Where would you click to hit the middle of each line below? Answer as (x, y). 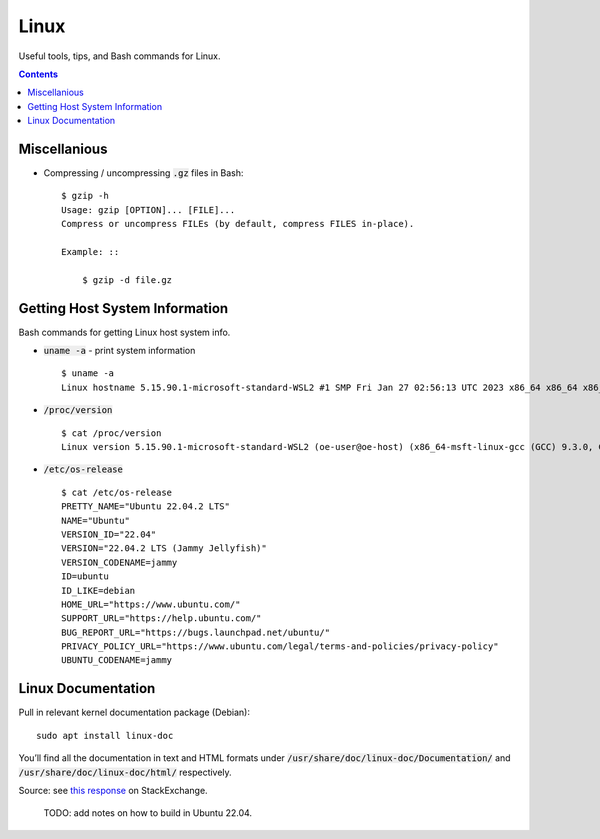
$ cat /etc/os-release (117, 492)
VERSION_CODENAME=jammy (119, 562)
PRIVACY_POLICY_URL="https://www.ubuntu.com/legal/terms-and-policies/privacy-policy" (280, 646)
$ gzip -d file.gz (127, 279)
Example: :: (90, 251)
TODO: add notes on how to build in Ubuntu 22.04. (148, 813)
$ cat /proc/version (111, 433)
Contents (38, 74)
